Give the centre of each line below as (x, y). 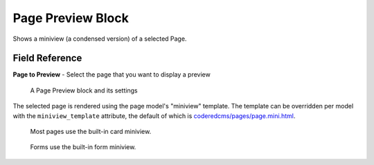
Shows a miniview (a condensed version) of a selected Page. (100, 39)
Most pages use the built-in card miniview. (91, 132)
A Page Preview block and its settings (84, 90)
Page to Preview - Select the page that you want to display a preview (112, 75)
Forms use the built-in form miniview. (83, 147)
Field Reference (47, 58)
